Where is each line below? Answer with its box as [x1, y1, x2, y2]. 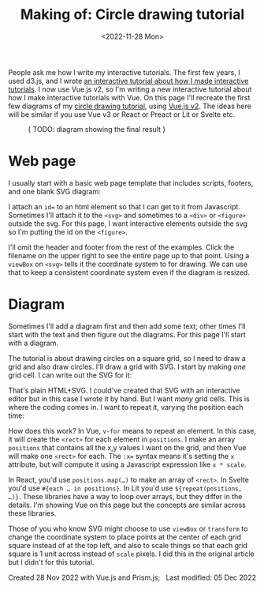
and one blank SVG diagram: [8, 186, 101, 196]
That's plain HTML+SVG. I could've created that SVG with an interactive [8, 385, 240, 395]
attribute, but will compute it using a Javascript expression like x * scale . [8, 460, 247, 469]
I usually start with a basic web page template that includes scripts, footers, [8, 178, 254, 187]
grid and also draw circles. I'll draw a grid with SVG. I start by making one [8, 362, 247, 371]
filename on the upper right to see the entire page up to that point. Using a [8, 250, 250, 260]
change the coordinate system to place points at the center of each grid [8, 532, 242, 542]
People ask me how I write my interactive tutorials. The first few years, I [8, 67, 240, 77]
